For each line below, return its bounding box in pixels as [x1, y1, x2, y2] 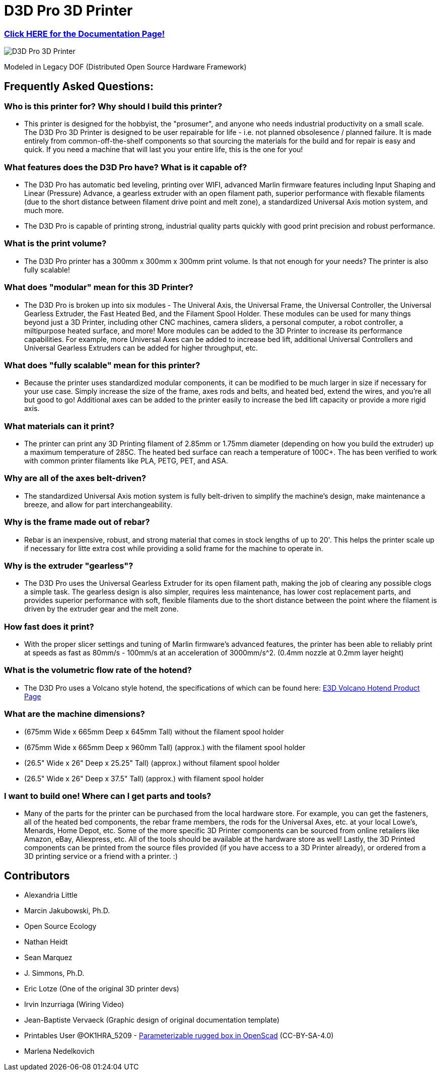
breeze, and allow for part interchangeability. [24, 500, 173, 509]
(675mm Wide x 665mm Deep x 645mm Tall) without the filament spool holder [24, 727, 284, 736]
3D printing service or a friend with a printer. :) [24, 852, 178, 861]
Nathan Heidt [24, 937, 68, 947]
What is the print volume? [4, 238, 107, 249]
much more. [24, 206, 64, 215]
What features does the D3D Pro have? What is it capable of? [4, 162, 247, 172]
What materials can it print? [4, 421, 115, 431]
